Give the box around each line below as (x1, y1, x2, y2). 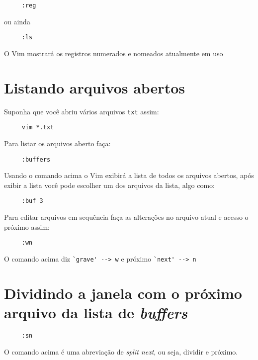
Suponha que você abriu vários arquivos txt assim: (4, 106, 159, 116)
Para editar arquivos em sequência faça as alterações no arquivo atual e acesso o (4, 212, 249, 222)
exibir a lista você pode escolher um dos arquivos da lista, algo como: (4, 180, 215, 190)
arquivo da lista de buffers (4, 302, 187, 323)
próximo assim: (4, 221, 50, 232)
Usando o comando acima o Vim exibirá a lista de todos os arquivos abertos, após (4, 170, 254, 180)
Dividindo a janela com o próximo (4, 282, 242, 303)
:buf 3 (21, 197, 43, 205)
